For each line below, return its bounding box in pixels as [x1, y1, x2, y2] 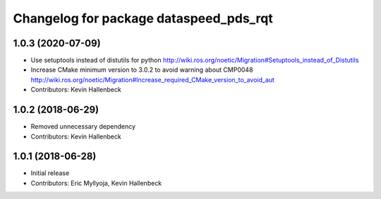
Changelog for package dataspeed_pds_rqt [13, 11, 273, 26]
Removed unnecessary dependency [30, 122, 136, 131]
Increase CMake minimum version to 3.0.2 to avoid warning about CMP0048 [30, 65, 253, 74]
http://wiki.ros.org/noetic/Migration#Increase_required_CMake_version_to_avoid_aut [30, 75, 275, 84]
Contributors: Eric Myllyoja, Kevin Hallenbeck [30, 179, 162, 187]
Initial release [30, 169, 70, 177]
